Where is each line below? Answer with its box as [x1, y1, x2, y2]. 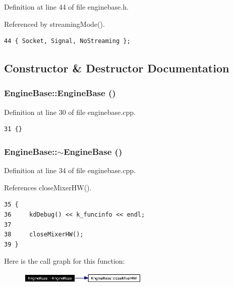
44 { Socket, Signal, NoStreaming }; [4, 37, 131, 45]
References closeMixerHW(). [4, 182, 92, 192]
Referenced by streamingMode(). [4, 18, 105, 29]
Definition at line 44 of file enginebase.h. [4, 2, 129, 12]
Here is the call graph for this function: [4, 256, 125, 266]
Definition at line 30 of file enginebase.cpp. [4, 106, 136, 117]
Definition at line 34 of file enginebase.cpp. [4, 165, 136, 176]
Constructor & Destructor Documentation [4, 60, 229, 76]
